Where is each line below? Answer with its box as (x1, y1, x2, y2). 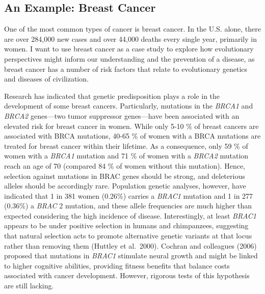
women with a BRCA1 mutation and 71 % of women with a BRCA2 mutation (4, 150, 249, 161)
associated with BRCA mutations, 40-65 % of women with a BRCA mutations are (4, 130, 261, 141)
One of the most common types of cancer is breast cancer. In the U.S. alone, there (4, 23, 261, 34)
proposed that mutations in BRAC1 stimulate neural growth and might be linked (4, 250, 258, 261)
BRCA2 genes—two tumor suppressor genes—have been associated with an (4, 110, 240, 121)
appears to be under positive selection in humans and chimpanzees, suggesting (4, 220, 249, 231)
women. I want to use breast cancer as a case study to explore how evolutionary (4, 43, 254, 54)
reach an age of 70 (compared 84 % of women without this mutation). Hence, (4, 160, 246, 171)
